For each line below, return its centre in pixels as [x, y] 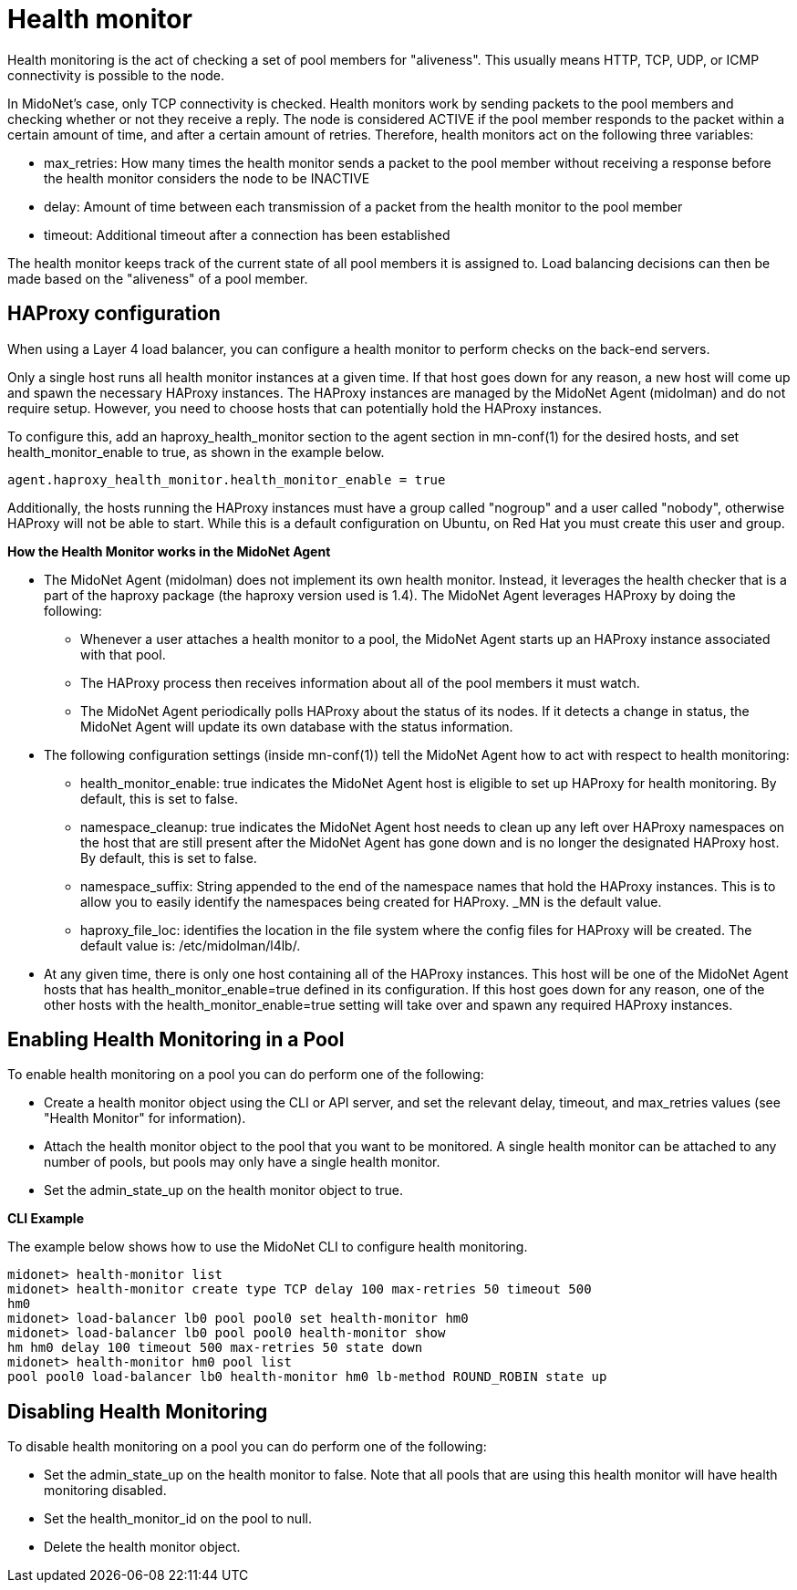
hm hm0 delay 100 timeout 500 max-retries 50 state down [215, 1348]
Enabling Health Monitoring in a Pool [176, 1040]
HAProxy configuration [114, 314]
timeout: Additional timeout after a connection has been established [247, 234]
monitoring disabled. [105, 1491]
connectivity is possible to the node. [116, 75]
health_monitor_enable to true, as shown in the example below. [196, 452]
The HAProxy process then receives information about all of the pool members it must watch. [360, 682]
